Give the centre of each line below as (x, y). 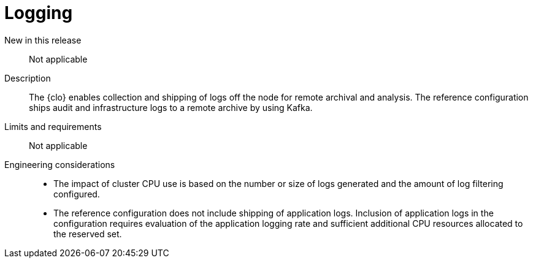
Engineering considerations (60, 164)
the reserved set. (88, 234)
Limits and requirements (53, 126)
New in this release (43, 40)
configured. (77, 194)
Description (28, 78)
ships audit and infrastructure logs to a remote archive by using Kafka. (171, 107)
